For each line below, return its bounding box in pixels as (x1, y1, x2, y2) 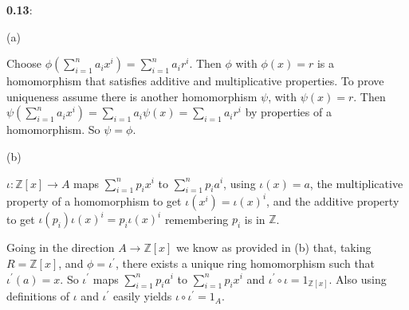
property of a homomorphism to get (6, 192, 182, 209)
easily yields (113, 288, 172, 304)
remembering (164, 210, 229, 227)
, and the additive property (266, 192, 399, 209)
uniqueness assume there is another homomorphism (6, 88, 258, 104)
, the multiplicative (309, 175, 403, 191)
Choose (6, 55, 42, 72)
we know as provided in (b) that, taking (176, 239, 372, 256)
